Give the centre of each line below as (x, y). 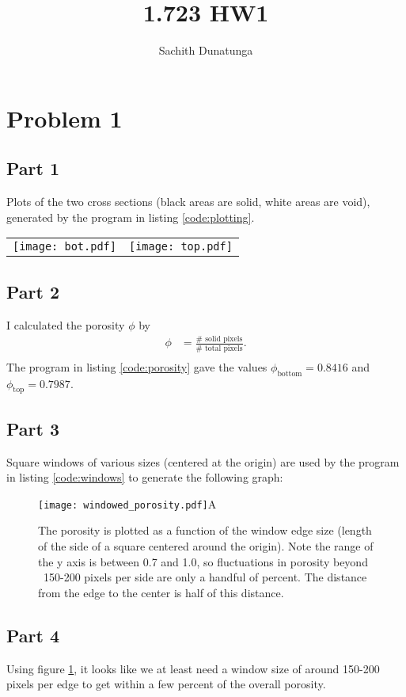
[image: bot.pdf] (65, 247)
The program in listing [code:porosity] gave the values (137, 366)
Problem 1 (65, 118)
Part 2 (33, 291)
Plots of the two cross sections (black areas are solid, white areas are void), (188, 202)
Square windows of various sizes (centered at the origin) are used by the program (203, 461)
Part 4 (33, 635)
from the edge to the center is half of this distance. (161, 592)
